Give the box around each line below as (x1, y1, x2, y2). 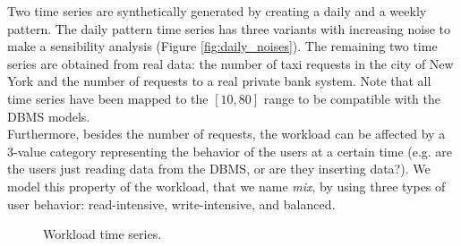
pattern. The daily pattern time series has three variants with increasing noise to (7, 19, 450, 38)
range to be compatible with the (263, 89, 440, 107)
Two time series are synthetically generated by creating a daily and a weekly (7, 2, 427, 20)
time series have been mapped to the (7, 89, 209, 107)
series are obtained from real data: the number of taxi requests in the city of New (7, 54, 454, 72)
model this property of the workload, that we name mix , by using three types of (7, 176, 446, 195)
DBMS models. (7, 106, 90, 125)
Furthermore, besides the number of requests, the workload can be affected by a (7, 124, 446, 143)
